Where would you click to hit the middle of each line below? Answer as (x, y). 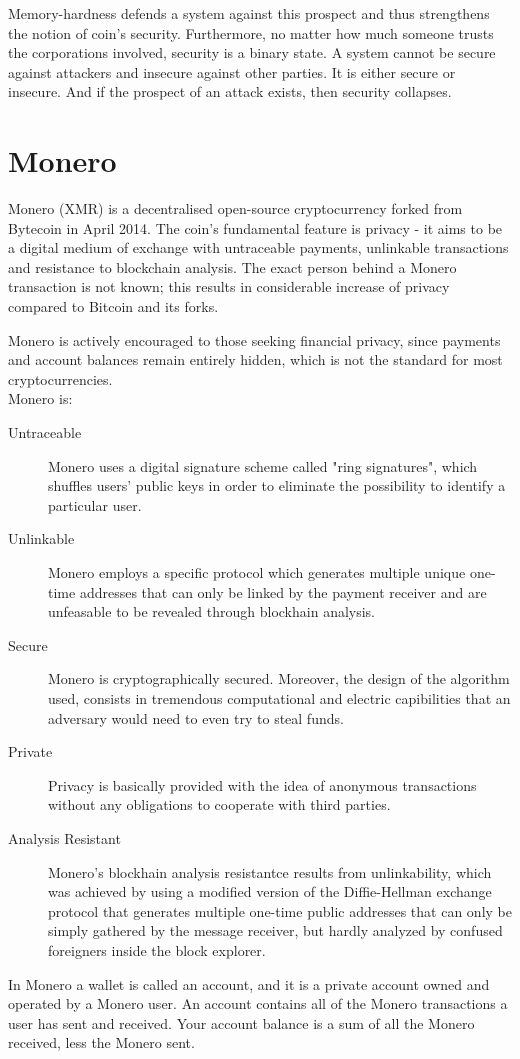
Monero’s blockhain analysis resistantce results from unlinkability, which (270, 871)
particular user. (95, 504)
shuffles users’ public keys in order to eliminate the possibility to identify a (277, 485)
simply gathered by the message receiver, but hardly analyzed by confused (275, 930)
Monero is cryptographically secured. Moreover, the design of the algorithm (279, 678)
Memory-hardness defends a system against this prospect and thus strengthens (249, 13)
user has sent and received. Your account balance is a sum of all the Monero (241, 1022)
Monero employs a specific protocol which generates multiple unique (257, 572)
